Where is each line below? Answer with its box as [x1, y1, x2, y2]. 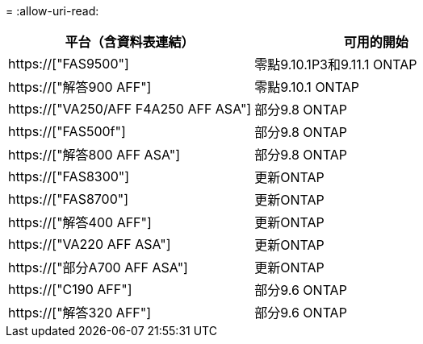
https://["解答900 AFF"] [8, 79, 152, 95]
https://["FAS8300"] [8, 168, 130, 184]
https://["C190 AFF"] [8, 281, 132, 297]
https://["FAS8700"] [8, 191, 129, 207]
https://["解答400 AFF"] [8, 214, 152, 230]
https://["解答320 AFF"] [8, 305, 152, 321]
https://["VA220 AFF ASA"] [8, 236, 171, 252]
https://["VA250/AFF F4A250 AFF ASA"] [8, 101, 252, 117]
